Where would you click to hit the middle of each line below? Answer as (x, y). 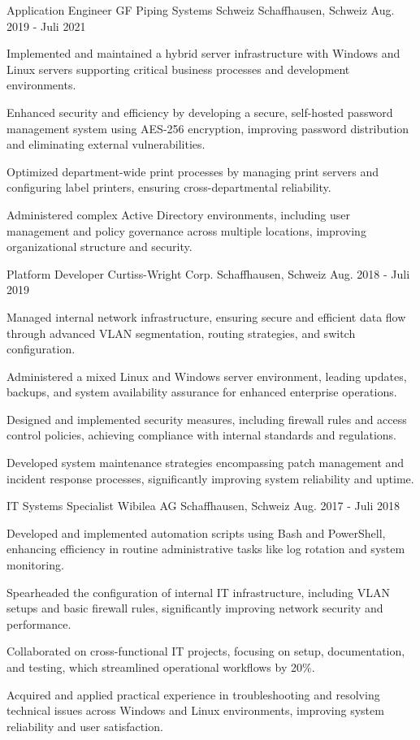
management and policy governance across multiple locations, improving (186, 230)
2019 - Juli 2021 (46, 26)
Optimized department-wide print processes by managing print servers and (193, 171)
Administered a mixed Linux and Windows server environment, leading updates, (207, 376)
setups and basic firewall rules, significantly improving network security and (195, 608)
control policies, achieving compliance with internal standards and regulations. (202, 435)
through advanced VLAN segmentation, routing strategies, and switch (181, 333)
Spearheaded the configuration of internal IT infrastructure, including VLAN (198, 592)
